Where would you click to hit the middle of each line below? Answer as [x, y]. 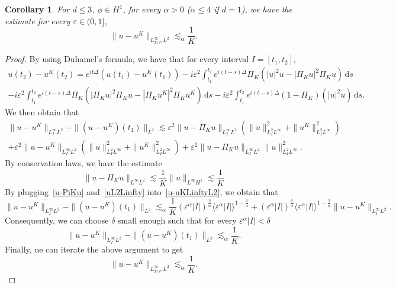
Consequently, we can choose [57, 220]
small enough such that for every [177, 220]
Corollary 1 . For [37, 9]
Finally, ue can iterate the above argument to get [94, 249]
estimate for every [38, 20]
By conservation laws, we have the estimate [83, 162]
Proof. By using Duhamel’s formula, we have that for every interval [127, 59]
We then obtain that [42, 112]
